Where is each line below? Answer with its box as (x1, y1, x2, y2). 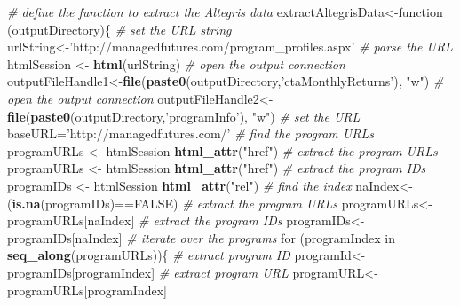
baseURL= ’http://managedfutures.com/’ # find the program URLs (7, 124, 374, 143)
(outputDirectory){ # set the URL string (7, 20, 232, 38)
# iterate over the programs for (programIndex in (126, 228, 395, 247)
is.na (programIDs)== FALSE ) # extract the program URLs (12, 193, 338, 212)
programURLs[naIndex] (7, 211, 135, 230)
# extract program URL (158, 263, 289, 281)
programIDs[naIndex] (7, 228, 123, 247)
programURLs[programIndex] (7, 280, 167, 299)
